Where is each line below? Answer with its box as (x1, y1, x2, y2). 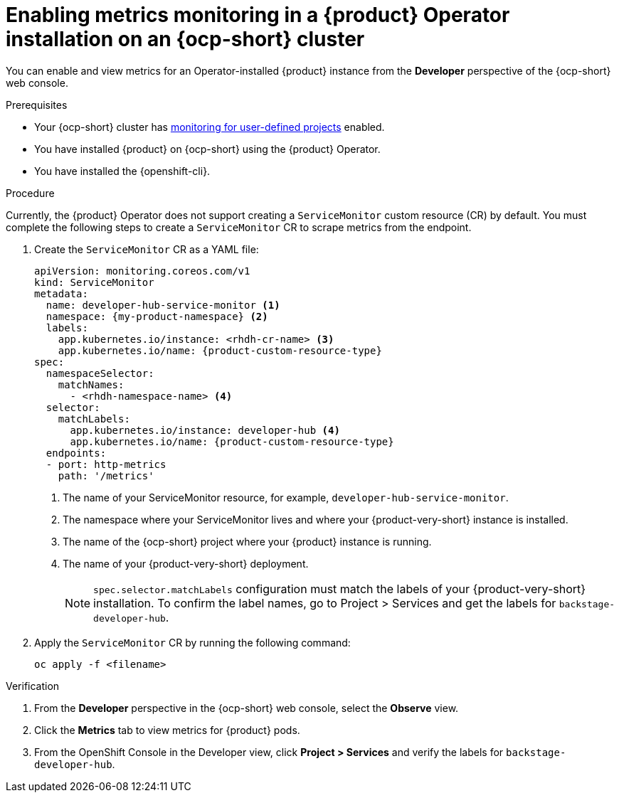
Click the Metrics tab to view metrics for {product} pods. (34, 723, 300, 736)
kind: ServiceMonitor (34, 276, 154, 288)
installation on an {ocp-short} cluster (6, 27, 365, 51)
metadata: (34, 287, 88, 299)
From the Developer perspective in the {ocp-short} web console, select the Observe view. (34, 701, 459, 714)
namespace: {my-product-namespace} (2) (46, 310, 268, 322)
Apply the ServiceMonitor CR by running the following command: (34, 636, 351, 649)
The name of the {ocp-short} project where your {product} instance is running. (63, 535, 432, 548)
